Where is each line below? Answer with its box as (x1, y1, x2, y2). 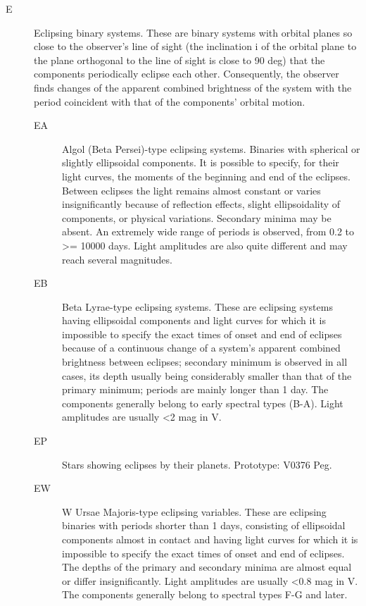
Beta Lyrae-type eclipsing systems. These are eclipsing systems (62, 299, 333, 314)
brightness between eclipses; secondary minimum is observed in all (62, 354, 348, 369)
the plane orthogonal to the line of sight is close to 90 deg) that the (34, 52, 325, 67)
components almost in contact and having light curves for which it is (62, 532, 358, 546)
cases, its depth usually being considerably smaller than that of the (62, 368, 352, 383)
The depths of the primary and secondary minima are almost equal (62, 559, 352, 574)
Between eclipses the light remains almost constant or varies (62, 183, 321, 197)
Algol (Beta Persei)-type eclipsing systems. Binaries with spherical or (62, 141, 360, 156)
